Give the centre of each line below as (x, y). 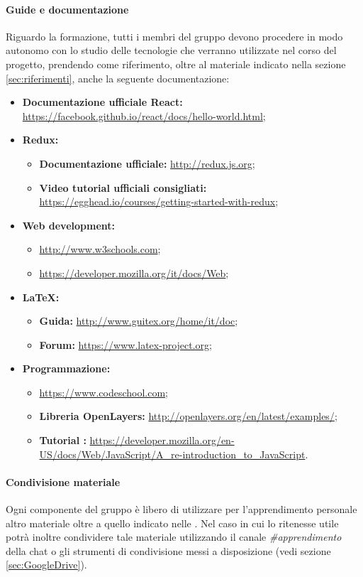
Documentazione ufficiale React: (102, 102)
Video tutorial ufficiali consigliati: (123, 187)
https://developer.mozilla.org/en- (162, 440)
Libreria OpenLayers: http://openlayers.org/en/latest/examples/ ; (188, 416)
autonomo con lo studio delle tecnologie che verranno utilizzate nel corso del (171, 50)
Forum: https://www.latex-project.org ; (125, 344)
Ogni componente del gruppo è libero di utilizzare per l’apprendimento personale (181, 509)
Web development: (69, 225)
